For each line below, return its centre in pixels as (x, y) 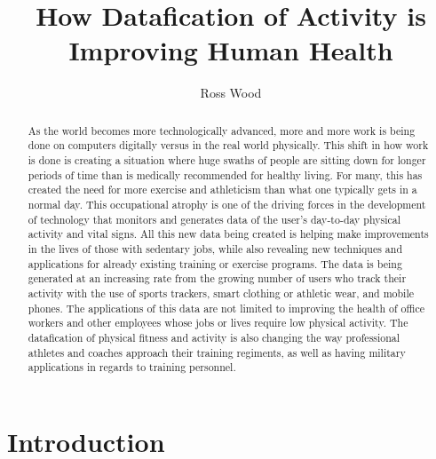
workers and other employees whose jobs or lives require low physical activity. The (218, 323)
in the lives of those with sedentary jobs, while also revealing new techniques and (215, 248)
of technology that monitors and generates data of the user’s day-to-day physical (214, 219)
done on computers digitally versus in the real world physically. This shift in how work (228, 145)
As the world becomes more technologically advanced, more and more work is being (222, 130)
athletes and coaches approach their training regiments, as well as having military (217, 352)
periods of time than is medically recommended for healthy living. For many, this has (225, 174)
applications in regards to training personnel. (132, 367)
